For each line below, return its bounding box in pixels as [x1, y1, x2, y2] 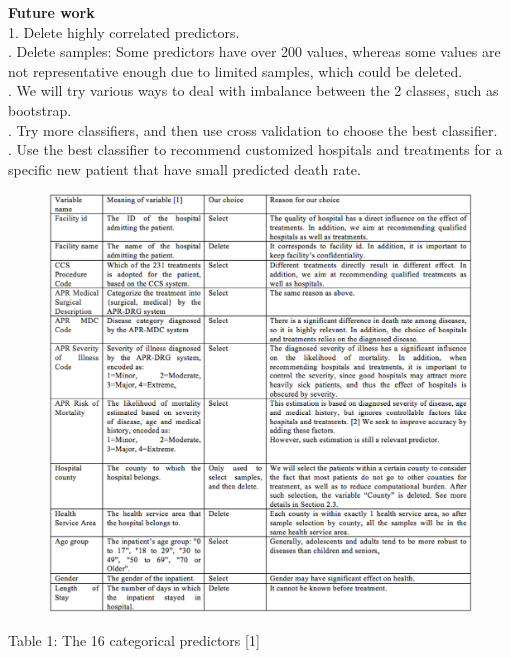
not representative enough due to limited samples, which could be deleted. [8, 60, 463, 81]
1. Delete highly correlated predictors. [8, 21, 240, 42]
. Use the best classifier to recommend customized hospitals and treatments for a [8, 139, 503, 160]
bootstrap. [8, 99, 72, 120]
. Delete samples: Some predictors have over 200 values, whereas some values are [8, 41, 501, 62]
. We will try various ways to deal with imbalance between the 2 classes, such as [8, 80, 499, 101]
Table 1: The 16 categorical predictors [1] [8, 629, 260, 650]
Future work [8, 2, 95, 22]
